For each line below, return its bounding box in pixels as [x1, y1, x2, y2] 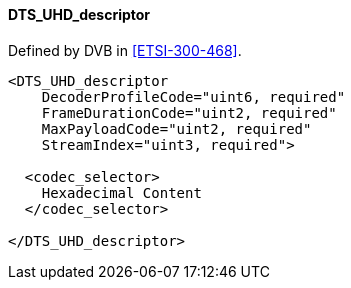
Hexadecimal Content [41, 184, 202, 201]
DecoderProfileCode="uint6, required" [41, 88, 346, 105]
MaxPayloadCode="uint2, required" [41, 120, 312, 137]
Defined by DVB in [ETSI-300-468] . [8, 41, 242, 59]
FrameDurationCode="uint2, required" [41, 104, 337, 121]
